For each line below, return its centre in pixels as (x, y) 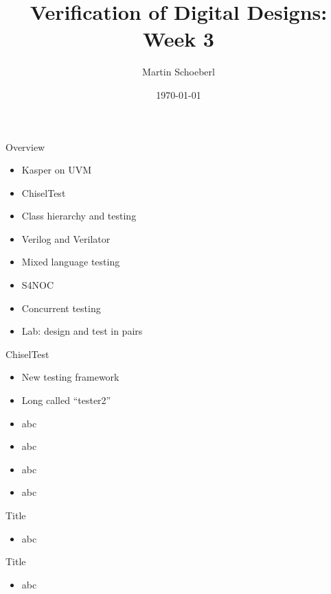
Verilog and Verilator (66, 238)
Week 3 (179, 39)
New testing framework (70, 377)
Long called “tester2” (66, 400)
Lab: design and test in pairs (82, 331)
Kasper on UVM (57, 170)
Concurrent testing (61, 308)
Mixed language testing (71, 262)
